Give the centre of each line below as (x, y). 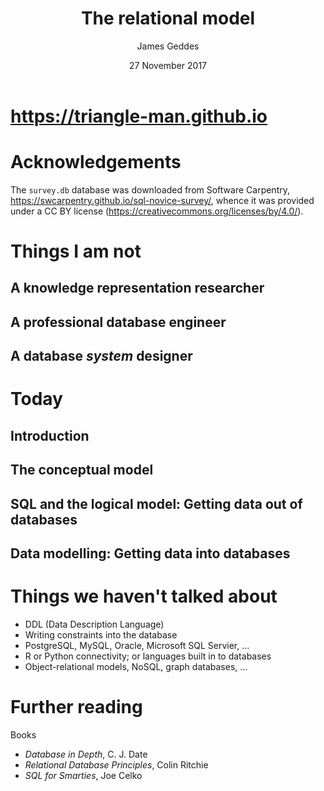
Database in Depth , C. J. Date (86, 754)
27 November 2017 (168, 65)
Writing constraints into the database (101, 634)
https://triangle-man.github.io (139, 116)
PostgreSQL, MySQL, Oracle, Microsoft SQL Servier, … (137, 645)
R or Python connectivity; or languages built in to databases (148, 656)
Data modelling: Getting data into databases (150, 553)
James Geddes (168, 46)
